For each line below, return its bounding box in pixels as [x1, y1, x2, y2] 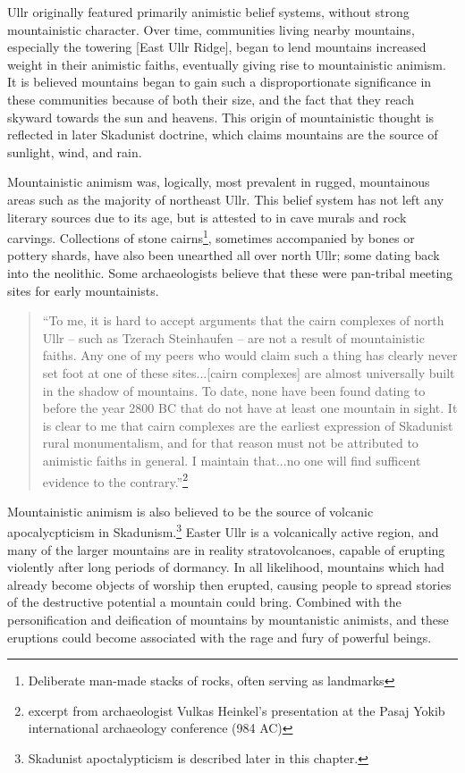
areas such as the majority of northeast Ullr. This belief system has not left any [7, 189, 444, 208]
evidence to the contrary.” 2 [42, 469, 189, 491]
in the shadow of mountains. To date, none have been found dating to [42, 381, 426, 399]
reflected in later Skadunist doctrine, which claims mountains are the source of [7, 125, 438, 144]
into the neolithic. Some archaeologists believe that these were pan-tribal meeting [7, 263, 453, 281]
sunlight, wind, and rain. [7, 142, 142, 161]
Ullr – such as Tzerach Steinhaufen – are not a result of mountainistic [42, 328, 425, 347]
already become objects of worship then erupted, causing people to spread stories [7, 575, 452, 593]
